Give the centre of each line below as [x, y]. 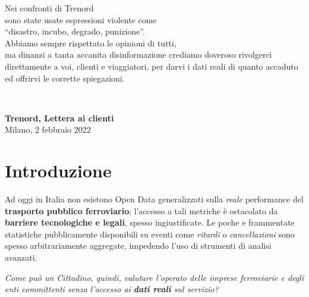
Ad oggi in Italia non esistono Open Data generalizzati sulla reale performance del [154, 199]
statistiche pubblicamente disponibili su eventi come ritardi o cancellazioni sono [150, 234]
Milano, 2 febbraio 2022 [48, 129]
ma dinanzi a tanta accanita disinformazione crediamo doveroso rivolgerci [138, 54]
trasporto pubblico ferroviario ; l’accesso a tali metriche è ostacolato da [141, 210]
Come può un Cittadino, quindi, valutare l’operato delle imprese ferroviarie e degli [154, 277]
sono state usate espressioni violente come [81, 19]
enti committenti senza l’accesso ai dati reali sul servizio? [112, 289]
